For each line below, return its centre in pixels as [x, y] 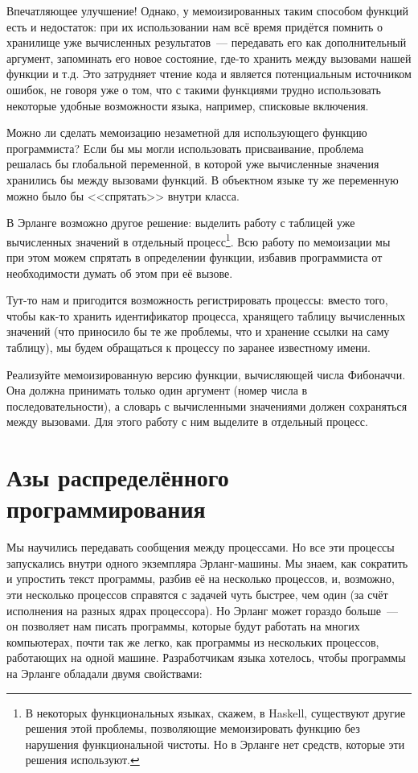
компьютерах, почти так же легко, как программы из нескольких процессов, [193, 641]
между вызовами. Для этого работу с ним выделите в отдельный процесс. [187, 422]
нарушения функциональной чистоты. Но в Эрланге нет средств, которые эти [215, 744]
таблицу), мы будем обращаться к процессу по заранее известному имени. [189, 347]
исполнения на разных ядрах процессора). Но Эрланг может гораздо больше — [202, 610]
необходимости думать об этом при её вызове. [120, 273]
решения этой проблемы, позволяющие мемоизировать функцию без [193, 728]
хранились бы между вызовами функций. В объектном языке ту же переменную [203, 179]
